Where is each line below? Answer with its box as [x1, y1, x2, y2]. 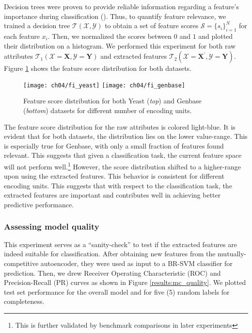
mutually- [218, 249, 247, 259]
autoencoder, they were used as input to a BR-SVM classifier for [40, 258, 233, 268]
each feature [4, 31, 40, 41]
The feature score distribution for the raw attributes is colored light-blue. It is [4, 121, 236, 132]
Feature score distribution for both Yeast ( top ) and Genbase [23, 96, 202, 106]
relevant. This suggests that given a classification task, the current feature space [4, 150, 242, 160]
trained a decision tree [4, 20, 70, 31]
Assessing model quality [4, 220, 99, 232]
